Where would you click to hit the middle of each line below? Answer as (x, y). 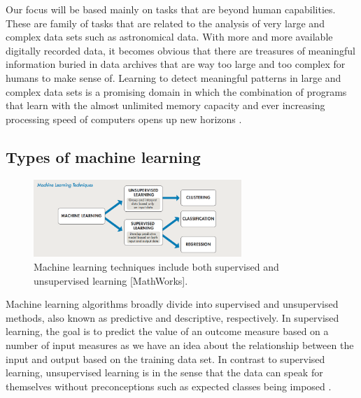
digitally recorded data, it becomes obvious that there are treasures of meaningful (180, 50)
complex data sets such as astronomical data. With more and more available (169, 37)
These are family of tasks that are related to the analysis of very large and (165, 23)
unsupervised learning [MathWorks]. (111, 280)
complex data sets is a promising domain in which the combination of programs (176, 91)
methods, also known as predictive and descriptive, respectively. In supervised (172, 317)
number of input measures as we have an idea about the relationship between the (180, 344)
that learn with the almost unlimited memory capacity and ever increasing (165, 105)
